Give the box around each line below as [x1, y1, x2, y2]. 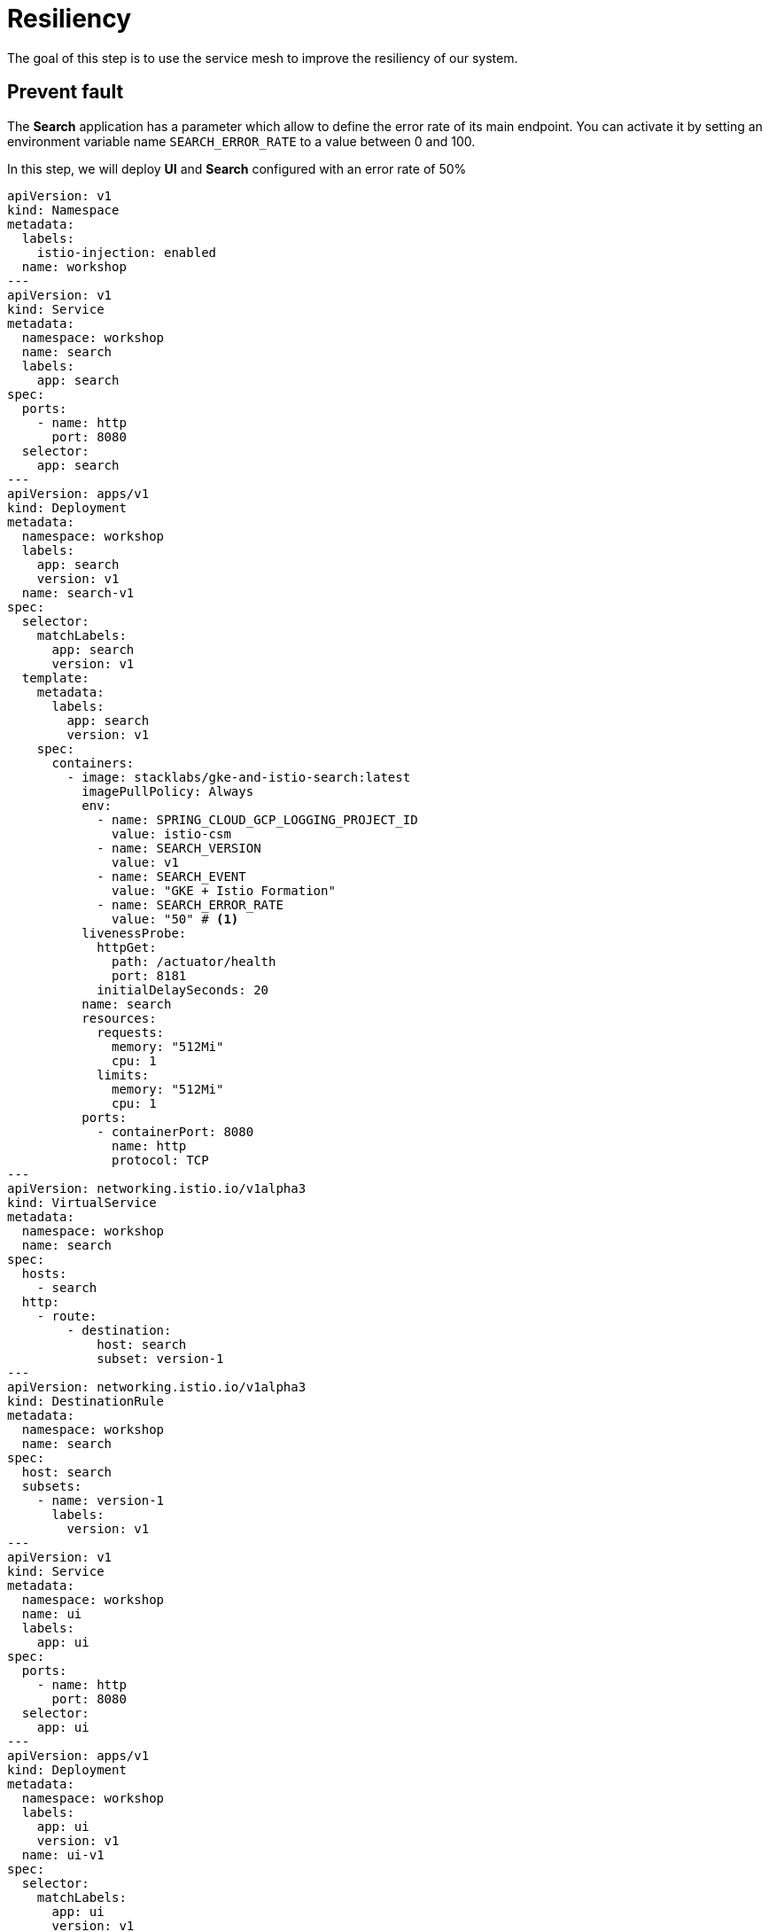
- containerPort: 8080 [97, 1124, 254, 1139]
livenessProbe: [82, 925, 187, 940]
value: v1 [112, 854, 179, 869]
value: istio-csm [112, 826, 231, 841]
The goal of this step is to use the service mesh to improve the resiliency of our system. [7, 50, 518, 66]
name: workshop [21, 259, 127, 274]
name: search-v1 [21, 585, 135, 600]
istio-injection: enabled [36, 245, 217, 260]
